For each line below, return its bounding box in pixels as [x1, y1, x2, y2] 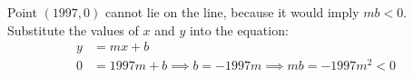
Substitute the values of [7, 20, 139, 39]
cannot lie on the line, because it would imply [104, 3, 359, 21]
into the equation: [189, 20, 289, 39]
